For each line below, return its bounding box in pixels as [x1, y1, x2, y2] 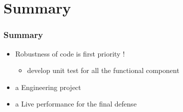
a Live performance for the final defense [15, 98, 137, 109]
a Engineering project [15, 81, 81, 92]
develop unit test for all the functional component [27, 65, 180, 75]
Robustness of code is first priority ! [15, 48, 125, 58]
